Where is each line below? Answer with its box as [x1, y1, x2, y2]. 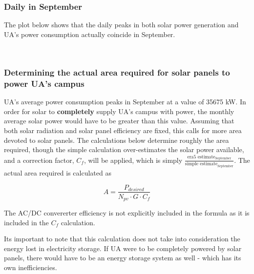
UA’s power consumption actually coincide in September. [4, 29, 175, 39]
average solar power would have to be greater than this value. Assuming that [4, 116, 234, 126]
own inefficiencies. [4, 262, 57, 272]
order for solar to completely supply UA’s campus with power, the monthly [4, 106, 234, 116]
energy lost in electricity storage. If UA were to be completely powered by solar [4, 243, 242, 253]
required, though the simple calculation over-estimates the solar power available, [4, 144, 244, 155]
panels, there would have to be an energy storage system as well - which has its [4, 253, 241, 263]
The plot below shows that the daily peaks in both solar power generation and [4, 20, 239, 30]
